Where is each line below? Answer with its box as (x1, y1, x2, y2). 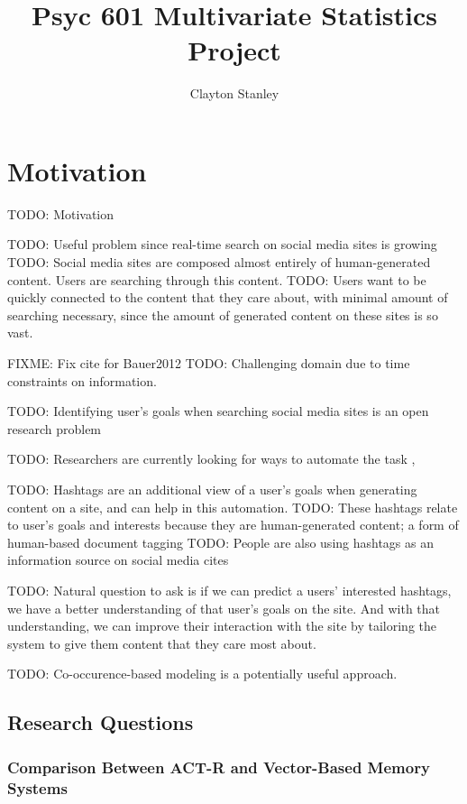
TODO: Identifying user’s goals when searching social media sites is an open (7, 402, 429, 420)
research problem (7, 419, 102, 438)
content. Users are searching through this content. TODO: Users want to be (7, 270, 426, 289)
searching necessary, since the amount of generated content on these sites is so (7, 305, 438, 324)
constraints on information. (7, 371, 157, 390)
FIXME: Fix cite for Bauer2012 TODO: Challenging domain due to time (7, 354, 410, 372)
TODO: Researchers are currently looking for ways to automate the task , (7, 449, 416, 468)
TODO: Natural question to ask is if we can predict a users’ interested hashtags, (7, 580, 452, 599)
